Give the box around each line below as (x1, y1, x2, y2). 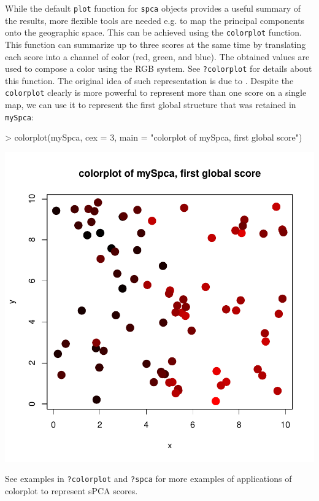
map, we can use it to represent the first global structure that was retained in (5, 98, 296, 111)
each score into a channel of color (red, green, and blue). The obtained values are (5, 50, 310, 63)
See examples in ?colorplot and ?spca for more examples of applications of (5, 472, 292, 485)
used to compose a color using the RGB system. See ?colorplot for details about (5, 62, 312, 75)
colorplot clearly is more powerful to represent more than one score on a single (5, 86, 307, 99)
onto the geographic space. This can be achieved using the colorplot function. (5, 26, 302, 39)
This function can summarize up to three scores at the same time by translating (5, 37, 306, 50)
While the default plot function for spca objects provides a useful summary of (5, 2, 301, 14)
